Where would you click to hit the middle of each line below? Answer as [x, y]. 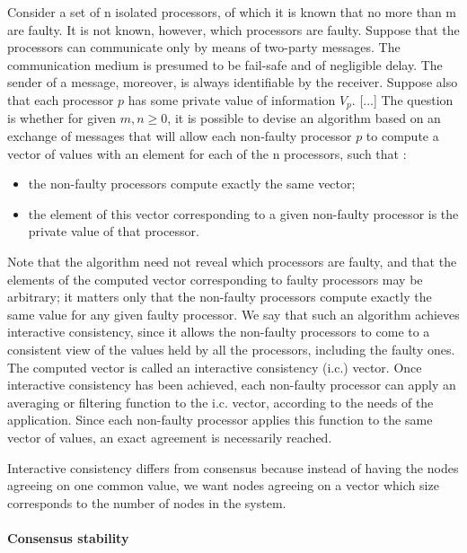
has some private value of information [232, 99]
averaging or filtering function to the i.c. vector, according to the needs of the [220, 402]
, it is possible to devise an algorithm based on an [304, 118]
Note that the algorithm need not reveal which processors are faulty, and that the [232, 261]
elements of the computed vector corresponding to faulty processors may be [215, 279]
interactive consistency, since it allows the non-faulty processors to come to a [219, 332]
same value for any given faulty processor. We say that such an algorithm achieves [233, 314]
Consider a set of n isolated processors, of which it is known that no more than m [232, 12]
